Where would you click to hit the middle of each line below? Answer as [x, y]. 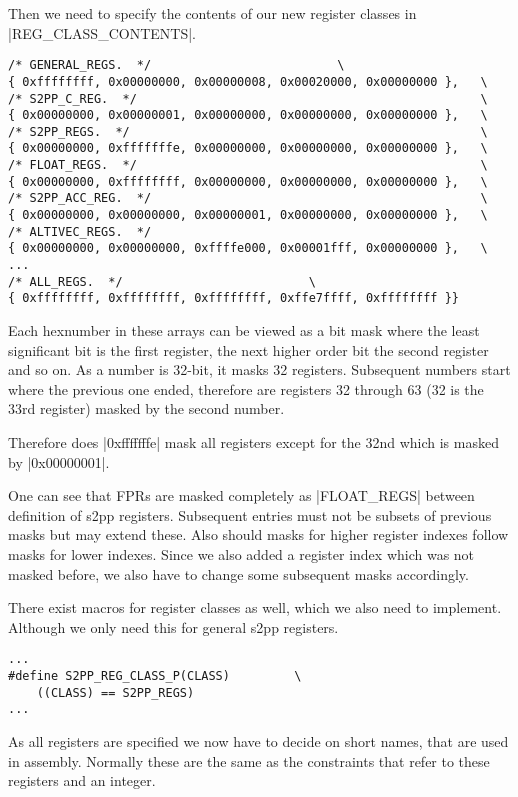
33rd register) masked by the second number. [146, 408]
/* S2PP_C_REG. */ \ [248, 98]
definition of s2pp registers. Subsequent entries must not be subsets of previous [250, 514]
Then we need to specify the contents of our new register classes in [212, 13]
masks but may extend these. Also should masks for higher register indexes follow [258, 534]
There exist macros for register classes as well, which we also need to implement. [255, 607]
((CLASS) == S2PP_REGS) [115, 692]
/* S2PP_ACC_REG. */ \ [248, 198]
